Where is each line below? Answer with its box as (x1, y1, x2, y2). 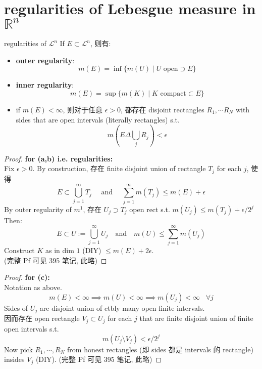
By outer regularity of (4, 203, 72, 214)
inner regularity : (16, 79, 74, 90)
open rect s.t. (129, 203, 170, 214)
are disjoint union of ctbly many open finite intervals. (39, 302, 205, 313)
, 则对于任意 (63, 104, 102, 114)
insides (4, 354, 25, 364)
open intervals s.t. (4, 323, 59, 334)
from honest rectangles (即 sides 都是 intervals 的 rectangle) (67, 344, 253, 354)
